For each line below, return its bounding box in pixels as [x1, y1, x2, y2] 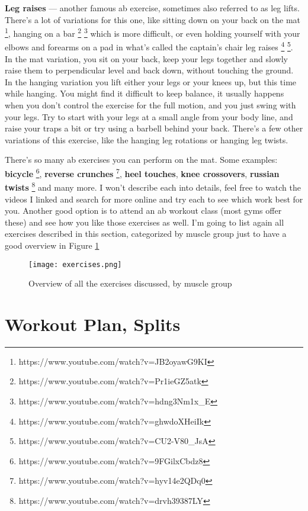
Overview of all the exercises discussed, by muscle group [28, 277, 232, 290]
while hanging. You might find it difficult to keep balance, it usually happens [5, 87, 284, 99]
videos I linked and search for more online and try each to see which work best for [5, 192, 303, 205]
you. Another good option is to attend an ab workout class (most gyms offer [5, 204, 282, 217]
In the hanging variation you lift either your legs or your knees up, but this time [5, 75, 297, 88]
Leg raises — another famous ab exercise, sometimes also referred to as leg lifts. [5, 2, 300, 14]
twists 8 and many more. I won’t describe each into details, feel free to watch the [5, 179, 301, 193]
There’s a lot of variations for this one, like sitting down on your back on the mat [5, 13, 301, 25]
